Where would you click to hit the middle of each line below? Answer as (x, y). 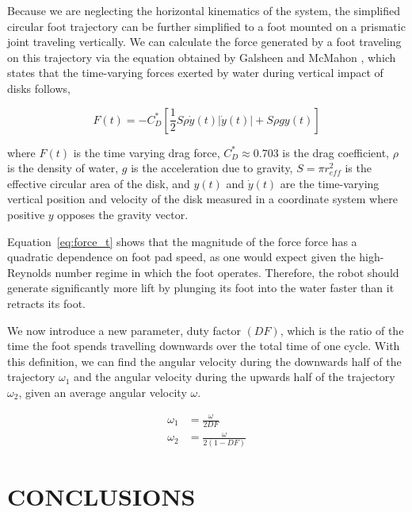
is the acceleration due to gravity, (212, 168)
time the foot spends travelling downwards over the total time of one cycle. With (204, 346)
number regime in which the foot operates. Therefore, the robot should (227, 272)
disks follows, (39, 88)
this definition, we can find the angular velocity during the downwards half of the (204, 361)
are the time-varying (330, 183)
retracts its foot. (47, 303)
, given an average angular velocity (103, 392)
